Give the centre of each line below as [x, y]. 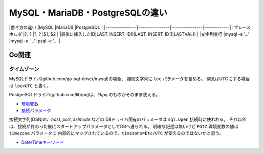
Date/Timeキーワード [43, 142]
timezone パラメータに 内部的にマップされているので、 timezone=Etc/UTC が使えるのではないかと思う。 [116, 133]
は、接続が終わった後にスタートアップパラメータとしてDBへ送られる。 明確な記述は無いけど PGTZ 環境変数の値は [124, 126]
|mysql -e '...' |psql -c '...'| [35, 41]
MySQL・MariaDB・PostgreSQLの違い [88, 13]
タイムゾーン [24, 69]
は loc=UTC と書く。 [30, 86]
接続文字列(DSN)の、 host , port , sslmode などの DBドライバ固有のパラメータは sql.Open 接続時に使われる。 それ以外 [128, 119]
